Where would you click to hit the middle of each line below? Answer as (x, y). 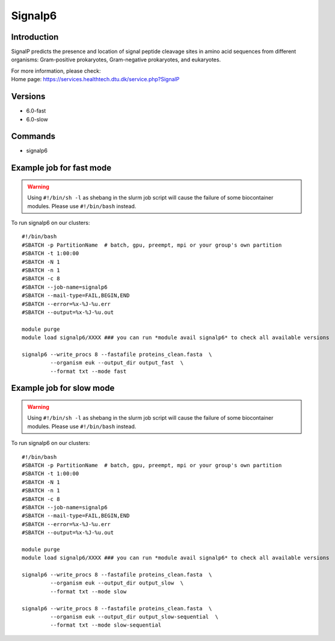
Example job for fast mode (61, 168)
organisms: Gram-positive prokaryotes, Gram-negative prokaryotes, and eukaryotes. (116, 60)
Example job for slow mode (63, 388)
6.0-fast (36, 111)
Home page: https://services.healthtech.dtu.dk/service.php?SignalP (95, 79)
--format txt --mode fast (88, 371)
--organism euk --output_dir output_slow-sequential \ (134, 617)
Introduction (35, 37)
